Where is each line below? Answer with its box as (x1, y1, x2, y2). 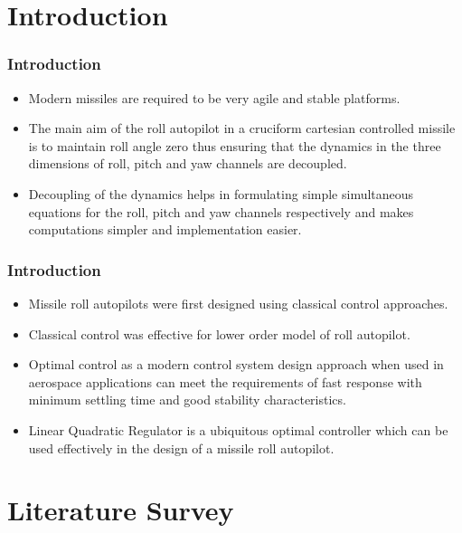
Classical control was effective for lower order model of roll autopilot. (28, 324, 410, 343)
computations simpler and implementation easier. (28, 220, 302, 239)
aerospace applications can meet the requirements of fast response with (28, 372, 422, 391)
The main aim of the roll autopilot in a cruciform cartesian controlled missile (28, 119, 456, 138)
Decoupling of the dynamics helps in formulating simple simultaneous (28, 184, 414, 203)
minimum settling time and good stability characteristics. (28, 390, 346, 409)
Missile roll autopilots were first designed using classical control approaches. (28, 293, 448, 312)
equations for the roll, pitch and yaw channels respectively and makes (28, 202, 414, 221)
